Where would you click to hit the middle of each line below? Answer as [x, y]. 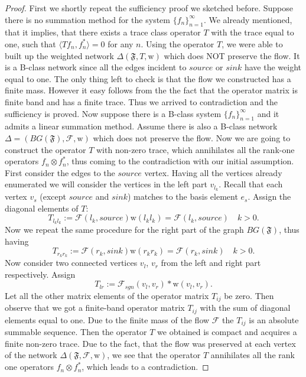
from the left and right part [211, 263]
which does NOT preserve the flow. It [232, 55]
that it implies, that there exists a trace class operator [103, 32]
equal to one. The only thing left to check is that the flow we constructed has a [148, 78]
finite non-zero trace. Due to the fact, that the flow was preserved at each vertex [150, 343]
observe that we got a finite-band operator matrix [95, 308]
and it [268, 113]
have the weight [273, 67]
